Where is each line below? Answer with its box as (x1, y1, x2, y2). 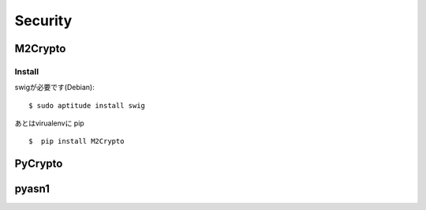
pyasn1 (14, 182, 50, 196)
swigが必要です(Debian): (14, 83, 95, 92)
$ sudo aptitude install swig (28, 101, 146, 110)
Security (14, 12, 73, 29)
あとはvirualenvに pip (14, 118, 84, 128)
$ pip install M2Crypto (28, 137, 125, 146)
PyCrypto (14, 157, 63, 171)
